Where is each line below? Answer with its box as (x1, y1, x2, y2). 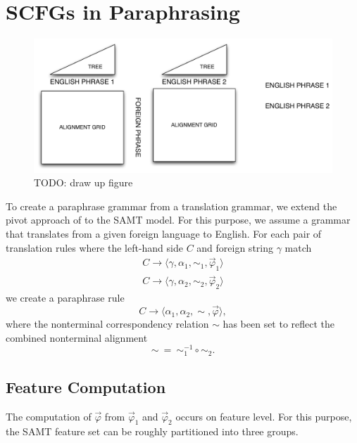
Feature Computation (6, 375, 166, 397)
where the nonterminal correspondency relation (6, 316, 209, 331)
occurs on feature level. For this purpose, (175, 409, 352, 423)
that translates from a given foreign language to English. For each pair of (6, 226, 322, 240)
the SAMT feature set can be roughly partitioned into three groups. (6, 424, 299, 439)
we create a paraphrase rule (6, 290, 125, 305)
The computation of (6, 409, 92, 423)
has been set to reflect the (223, 316, 335, 331)
